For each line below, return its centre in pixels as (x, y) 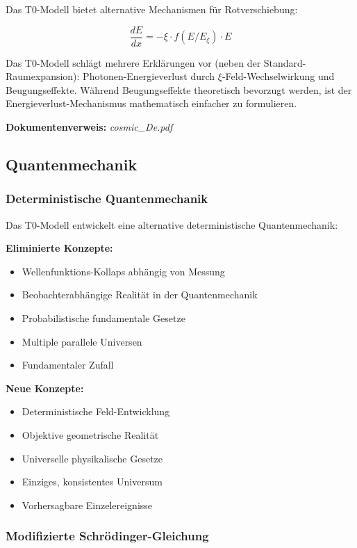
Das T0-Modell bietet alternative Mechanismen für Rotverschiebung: (152, 9)
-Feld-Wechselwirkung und (278, 76)
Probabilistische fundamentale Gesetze (103, 318)
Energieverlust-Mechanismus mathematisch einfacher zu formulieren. (151, 103)
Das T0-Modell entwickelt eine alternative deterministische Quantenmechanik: (172, 224)
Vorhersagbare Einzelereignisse (87, 505)
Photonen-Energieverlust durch (149, 76)
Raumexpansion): (43, 76)
